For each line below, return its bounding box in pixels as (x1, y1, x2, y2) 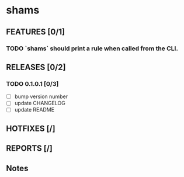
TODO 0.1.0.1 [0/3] (6, 79, 59, 88)
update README (14, 106, 54, 113)
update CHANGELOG (14, 100, 65, 107)
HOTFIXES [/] (6, 123, 55, 133)
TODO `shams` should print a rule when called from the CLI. (6, 44, 178, 53)
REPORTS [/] (6, 144, 53, 154)
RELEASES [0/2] (6, 62, 66, 72)
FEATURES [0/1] (6, 27, 65, 37)
